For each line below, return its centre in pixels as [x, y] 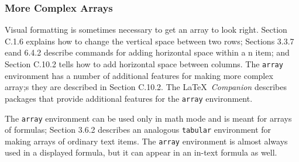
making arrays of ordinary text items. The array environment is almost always [146, 141]
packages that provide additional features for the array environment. [129, 98]
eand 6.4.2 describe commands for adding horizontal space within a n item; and [147, 52]
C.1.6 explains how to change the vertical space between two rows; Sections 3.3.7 [149, 41]
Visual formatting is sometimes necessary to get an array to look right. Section [146, 30]
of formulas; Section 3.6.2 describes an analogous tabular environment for [138, 130]
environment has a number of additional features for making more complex [139, 75]
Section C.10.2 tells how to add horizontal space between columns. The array [144, 64]
